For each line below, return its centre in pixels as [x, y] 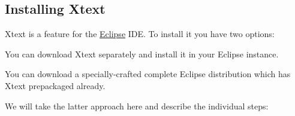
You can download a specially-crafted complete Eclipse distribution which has [148, 74]
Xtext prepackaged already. [55, 85]
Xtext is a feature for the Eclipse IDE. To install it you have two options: [140, 34]
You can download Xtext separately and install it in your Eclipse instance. [142, 54]
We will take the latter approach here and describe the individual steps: [137, 106]
